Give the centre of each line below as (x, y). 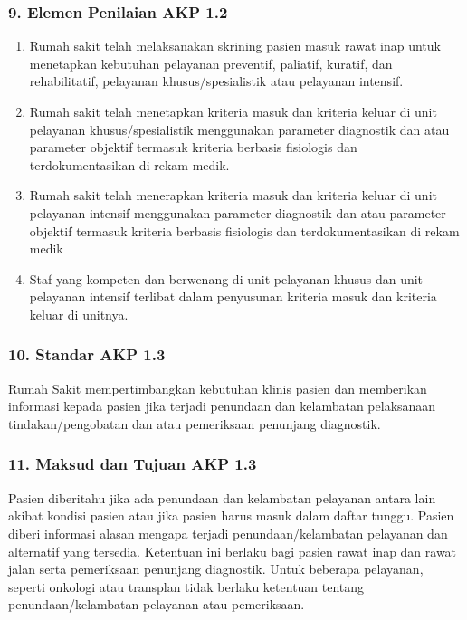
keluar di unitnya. (79, 314)
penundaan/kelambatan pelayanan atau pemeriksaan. (157, 604)
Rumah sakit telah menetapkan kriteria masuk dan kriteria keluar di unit (233, 111)
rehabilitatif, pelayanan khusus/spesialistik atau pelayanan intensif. (216, 81)
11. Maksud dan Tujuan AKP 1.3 (133, 464)
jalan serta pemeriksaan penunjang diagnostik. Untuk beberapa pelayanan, (216, 569)
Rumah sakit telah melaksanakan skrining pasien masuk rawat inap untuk (235, 46)
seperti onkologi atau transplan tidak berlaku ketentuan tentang (186, 586)
